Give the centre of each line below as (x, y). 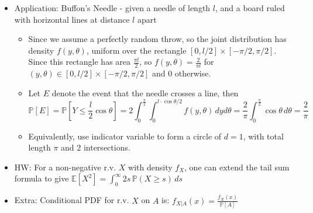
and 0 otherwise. (181, 73)
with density (150, 167)
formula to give (42, 178)
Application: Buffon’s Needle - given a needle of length (112, 8)
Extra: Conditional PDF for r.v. (72, 200)
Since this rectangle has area (80, 62)
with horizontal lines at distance (72, 19)
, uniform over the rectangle (136, 50)
